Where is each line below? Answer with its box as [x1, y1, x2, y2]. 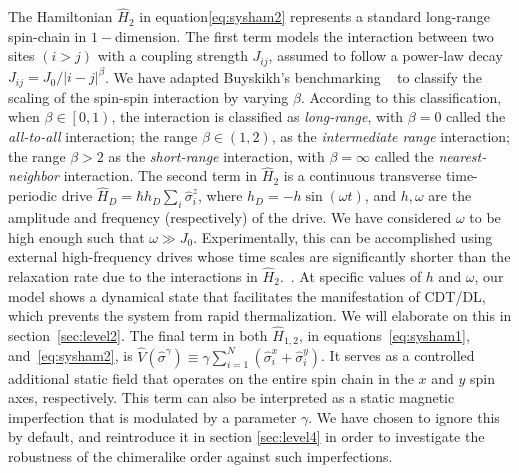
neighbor [8, 165, 59, 186]
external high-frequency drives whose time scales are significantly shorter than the [8, 246, 511, 267]
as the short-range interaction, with [108, 145, 325, 166]
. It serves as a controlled [321, 345, 475, 366]
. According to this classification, [300, 86, 502, 107]
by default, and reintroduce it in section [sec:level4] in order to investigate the [8, 426, 485, 447]
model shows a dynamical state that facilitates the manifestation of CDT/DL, [8, 285, 486, 306]
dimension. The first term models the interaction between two [115, 25, 494, 46]
